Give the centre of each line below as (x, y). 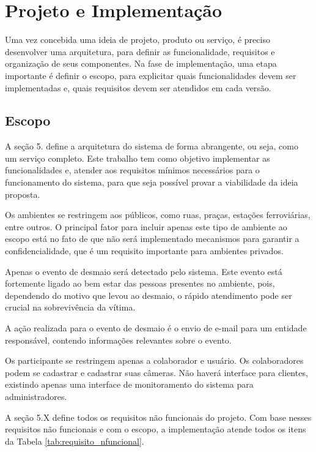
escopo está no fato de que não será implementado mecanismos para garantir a (152, 239)
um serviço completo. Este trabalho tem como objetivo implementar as (138, 158)
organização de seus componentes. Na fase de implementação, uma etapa (141, 63)
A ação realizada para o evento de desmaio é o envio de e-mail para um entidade (156, 328)
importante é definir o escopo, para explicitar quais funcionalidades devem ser (151, 75)
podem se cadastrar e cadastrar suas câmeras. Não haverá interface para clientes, (156, 372)
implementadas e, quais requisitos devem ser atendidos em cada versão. (138, 87)
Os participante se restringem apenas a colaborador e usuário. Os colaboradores (154, 360)
